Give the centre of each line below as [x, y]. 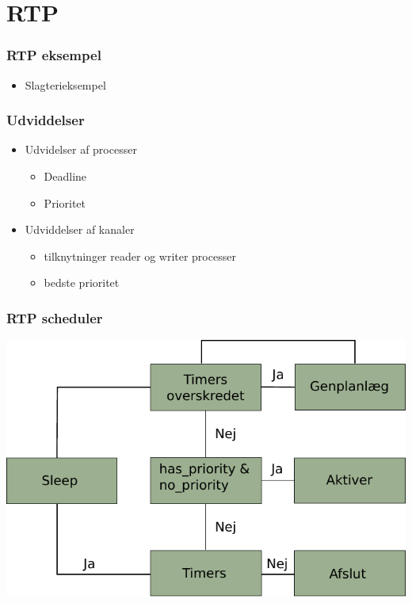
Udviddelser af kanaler [80, 229]
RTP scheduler [55, 317]
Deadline [65, 176]
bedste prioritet [82, 282]
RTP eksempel [54, 55]
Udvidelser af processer [81, 149]
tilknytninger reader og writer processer [140, 256]
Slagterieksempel [65, 84]
